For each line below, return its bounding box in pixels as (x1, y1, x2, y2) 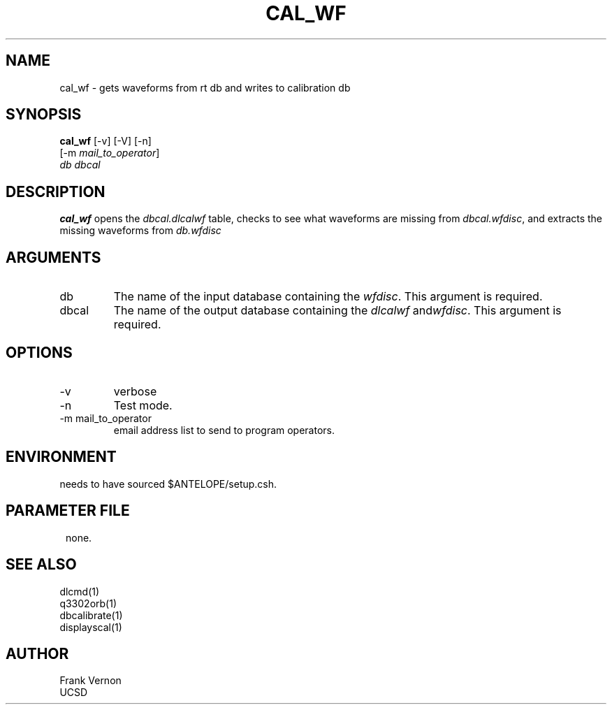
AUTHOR (6, 644, 69, 662)
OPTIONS (6, 343, 73, 361)
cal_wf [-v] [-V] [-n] (59, 135, 152, 147)
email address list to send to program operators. (113, 423, 335, 436)
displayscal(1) (59, 621, 122, 633)
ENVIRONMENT (6, 448, 117, 466)
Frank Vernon (59, 674, 122, 687)
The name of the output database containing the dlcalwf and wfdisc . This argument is (113, 303, 562, 318)
